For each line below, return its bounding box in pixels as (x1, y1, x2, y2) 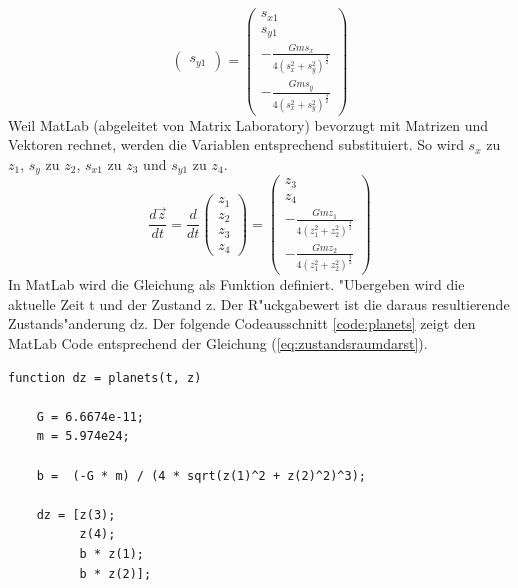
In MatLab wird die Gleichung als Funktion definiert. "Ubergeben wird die (8, 274, 465, 295)
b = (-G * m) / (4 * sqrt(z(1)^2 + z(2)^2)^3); (36, 468, 366, 483)
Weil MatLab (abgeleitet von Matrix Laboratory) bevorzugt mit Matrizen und (8, 114, 489, 135)
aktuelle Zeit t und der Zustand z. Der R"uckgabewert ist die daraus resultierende (8, 293, 510, 314)
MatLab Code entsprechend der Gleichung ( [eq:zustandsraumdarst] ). (8, 332, 428, 353)
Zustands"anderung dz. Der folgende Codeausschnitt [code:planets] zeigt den (8, 313, 476, 334)
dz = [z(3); (36, 507, 116, 522)
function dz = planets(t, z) (8, 370, 202, 385)
